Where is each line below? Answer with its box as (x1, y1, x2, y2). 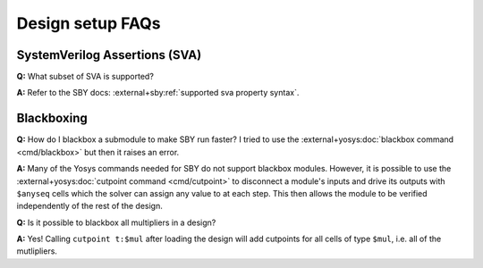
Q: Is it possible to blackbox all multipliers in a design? (16, 217, 216, 228)
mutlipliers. (16, 246, 58, 256)
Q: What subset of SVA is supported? (16, 71, 154, 82)
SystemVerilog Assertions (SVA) (16, 47, 202, 63)
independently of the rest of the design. (16, 201, 163, 212)
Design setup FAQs (16, 13, 161, 33)
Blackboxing (16, 111, 89, 126)
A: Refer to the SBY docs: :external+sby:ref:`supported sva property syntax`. (16, 88, 300, 98)
